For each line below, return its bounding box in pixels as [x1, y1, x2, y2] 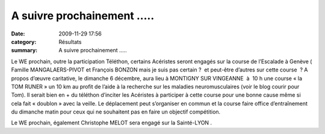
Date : [11, 30, 25, 37]
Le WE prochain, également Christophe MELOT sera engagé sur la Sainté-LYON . [11, 119, 212, 126]
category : [11, 38, 37, 45]
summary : [11, 47, 38, 54]
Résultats [58, 38, 82, 45]
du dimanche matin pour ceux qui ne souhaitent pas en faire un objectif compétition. [11, 108, 221, 115]
